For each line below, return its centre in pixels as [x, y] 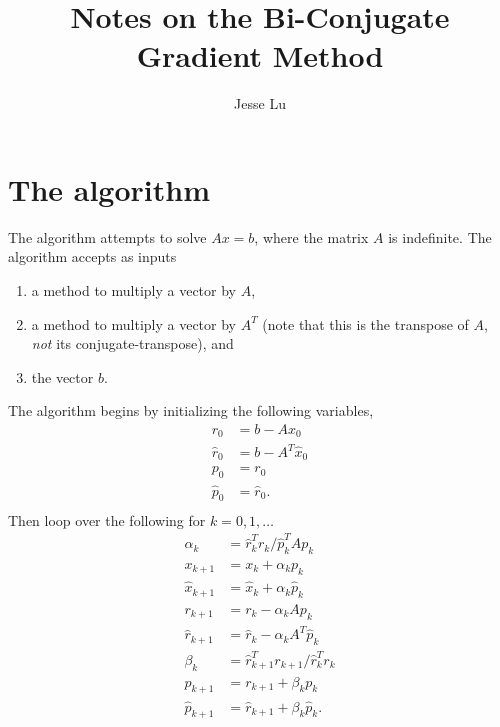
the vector [62, 376]
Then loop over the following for [107, 519]
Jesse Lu [260, 103]
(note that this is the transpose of [365, 323]
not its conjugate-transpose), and [132, 343]
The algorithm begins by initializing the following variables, [191, 410]
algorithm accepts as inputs [92, 256]
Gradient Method [260, 55]
